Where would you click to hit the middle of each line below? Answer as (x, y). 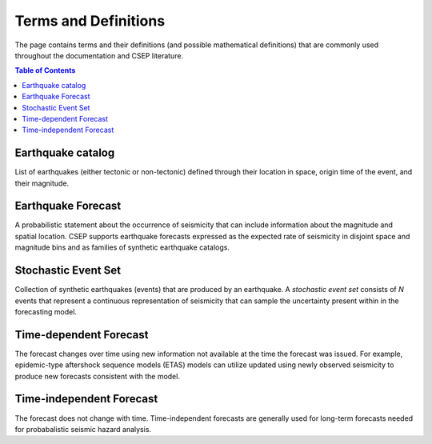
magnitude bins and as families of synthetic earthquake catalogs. (122, 247)
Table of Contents (45, 70)
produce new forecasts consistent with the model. (97, 376)
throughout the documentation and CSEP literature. (99, 55)
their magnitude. (42, 183)
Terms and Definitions (90, 21)
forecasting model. (46, 311)
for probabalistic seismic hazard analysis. (83, 429)
